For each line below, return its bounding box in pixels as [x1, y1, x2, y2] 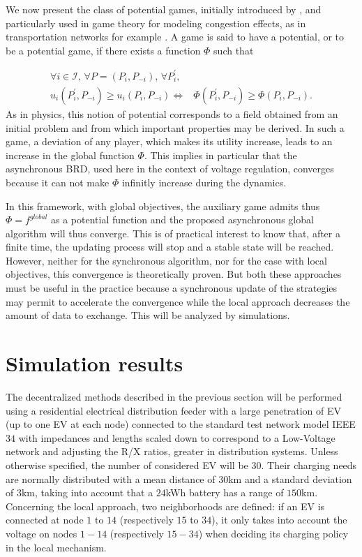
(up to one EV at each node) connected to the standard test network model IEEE [6, 417, 356, 431]
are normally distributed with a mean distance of [6, 471, 216, 486]
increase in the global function [6, 147, 135, 162]
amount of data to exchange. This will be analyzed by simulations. [6, 308, 290, 322]
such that [213, 43, 254, 57]
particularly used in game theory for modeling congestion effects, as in [6, 15, 306, 30]
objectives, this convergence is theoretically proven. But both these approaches [6, 267, 342, 281]
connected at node [6, 512, 84, 527]
